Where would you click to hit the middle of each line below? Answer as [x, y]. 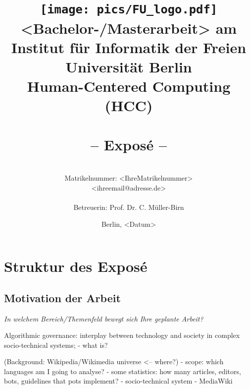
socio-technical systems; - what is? [56, 345]
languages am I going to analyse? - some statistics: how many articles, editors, [123, 371]
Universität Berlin [129, 66]
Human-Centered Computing [129, 86]
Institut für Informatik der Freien [129, 47]
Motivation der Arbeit [62, 297]
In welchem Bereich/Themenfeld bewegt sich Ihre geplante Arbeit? [104, 318]
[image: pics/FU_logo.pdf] [129, 10]
